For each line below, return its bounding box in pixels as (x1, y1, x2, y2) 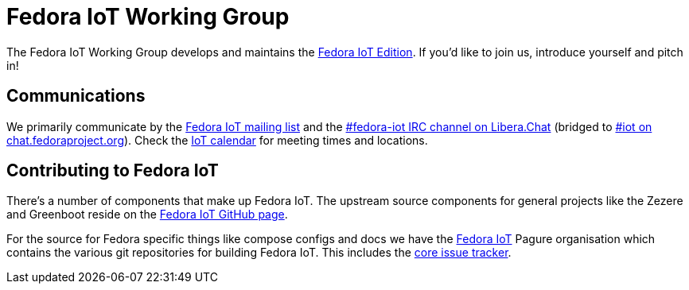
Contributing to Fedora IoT (6, 160, 219, 181)
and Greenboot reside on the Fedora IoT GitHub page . (6, 207, 288, 222)
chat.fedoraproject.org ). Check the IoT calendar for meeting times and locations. (6, 133, 428, 147)
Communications (6, 86, 146, 106)
